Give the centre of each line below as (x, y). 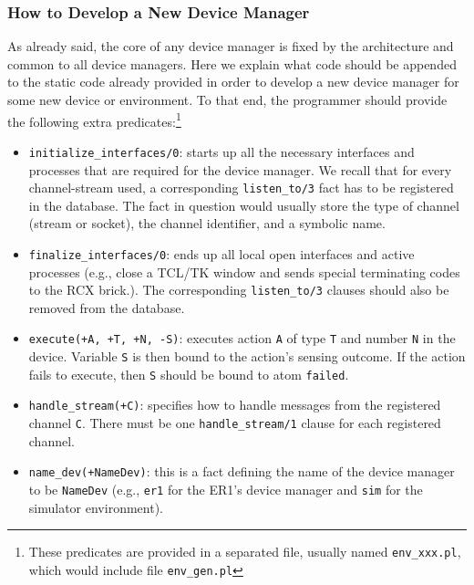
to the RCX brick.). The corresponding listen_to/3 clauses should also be (239, 290)
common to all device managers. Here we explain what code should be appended (232, 63)
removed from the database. (107, 307)
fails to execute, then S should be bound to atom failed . (189, 374)
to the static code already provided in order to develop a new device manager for (233, 82)
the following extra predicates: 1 (94, 120)
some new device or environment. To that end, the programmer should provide (227, 99)
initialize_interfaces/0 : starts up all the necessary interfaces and (222, 151)
